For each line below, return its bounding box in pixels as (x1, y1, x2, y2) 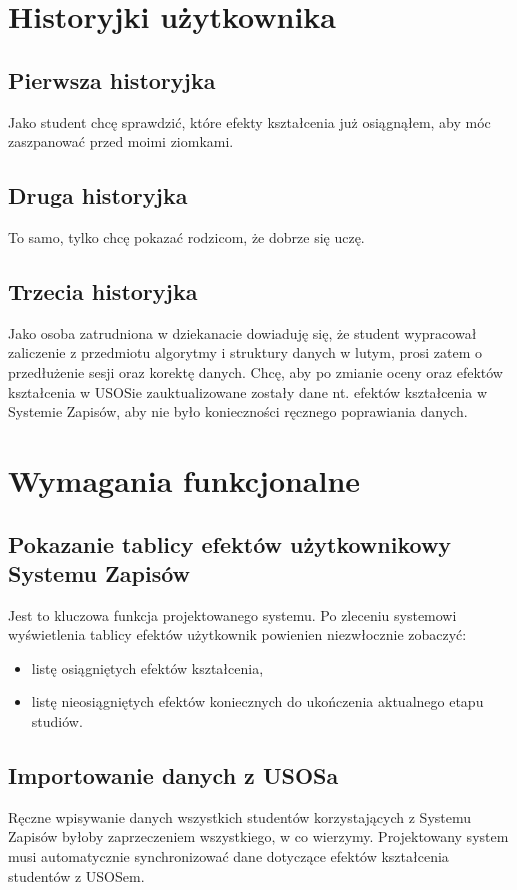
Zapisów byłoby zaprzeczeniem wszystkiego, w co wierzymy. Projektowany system (8, 826, 509, 847)
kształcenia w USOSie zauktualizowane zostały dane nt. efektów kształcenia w (8, 381, 488, 402)
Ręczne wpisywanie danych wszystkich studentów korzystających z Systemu (8, 806, 472, 827)
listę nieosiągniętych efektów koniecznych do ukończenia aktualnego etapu (31, 691, 484, 712)
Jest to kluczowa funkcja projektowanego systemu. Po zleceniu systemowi (8, 604, 457, 625)
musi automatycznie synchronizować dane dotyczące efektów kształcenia (8, 846, 449, 867)
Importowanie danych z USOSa (8, 760, 339, 791)
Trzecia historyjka (8, 275, 198, 306)
